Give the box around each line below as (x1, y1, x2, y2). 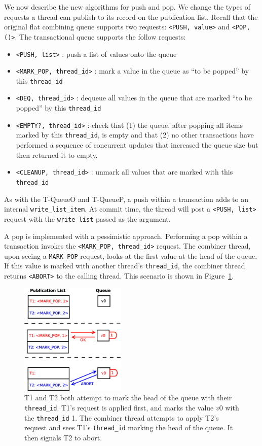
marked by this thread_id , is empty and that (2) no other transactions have (16, 129, 254, 140)
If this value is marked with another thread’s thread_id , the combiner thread (4, 260, 245, 271)
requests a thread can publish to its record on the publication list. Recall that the (4, 11, 258, 22)
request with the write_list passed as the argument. (4, 213, 171, 224)
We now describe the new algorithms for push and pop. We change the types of (4, 2, 251, 12)
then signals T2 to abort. (24, 432, 102, 442)
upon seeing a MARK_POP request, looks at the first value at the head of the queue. (4, 250, 257, 261)
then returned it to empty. (16, 149, 98, 160)
